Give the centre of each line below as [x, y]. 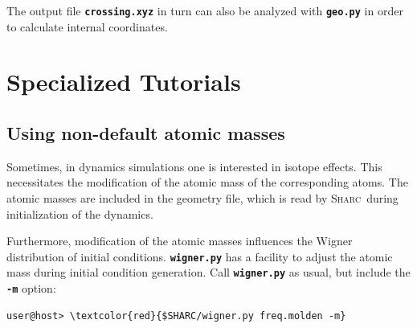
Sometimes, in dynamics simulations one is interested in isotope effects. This [194, 166]
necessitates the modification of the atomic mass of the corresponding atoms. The [207, 182]
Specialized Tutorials [124, 82]
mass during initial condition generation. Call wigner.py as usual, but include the [208, 272]
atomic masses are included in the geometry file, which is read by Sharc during [202, 198]
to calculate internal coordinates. [87, 26]
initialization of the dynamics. [80, 213]
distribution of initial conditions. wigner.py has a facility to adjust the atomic [200, 256]
